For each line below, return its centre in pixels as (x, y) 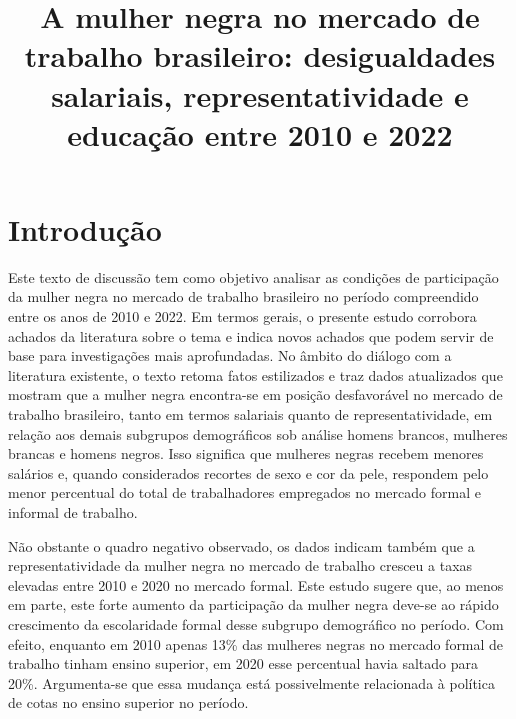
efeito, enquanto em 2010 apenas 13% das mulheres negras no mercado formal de (256, 643)
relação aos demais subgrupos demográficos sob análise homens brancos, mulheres (258, 433)
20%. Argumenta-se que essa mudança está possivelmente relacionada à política (251, 682)
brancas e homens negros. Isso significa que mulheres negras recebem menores (246, 453)
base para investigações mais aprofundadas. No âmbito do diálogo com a (230, 355)
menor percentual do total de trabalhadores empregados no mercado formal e (244, 492)
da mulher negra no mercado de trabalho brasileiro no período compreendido (243, 296)
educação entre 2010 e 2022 (260, 133)
